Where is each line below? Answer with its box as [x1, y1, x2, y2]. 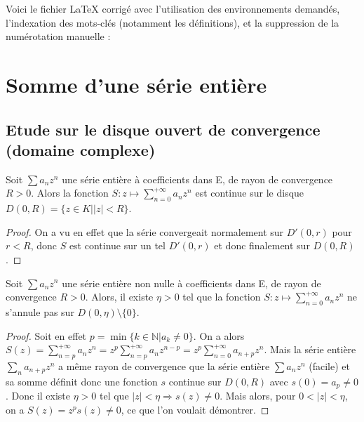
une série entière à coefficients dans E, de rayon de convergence [62, 171, 333, 186]
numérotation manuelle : [6, 29, 111, 44]
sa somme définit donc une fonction [6, 374, 158, 388]
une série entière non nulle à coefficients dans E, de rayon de [62, 275, 321, 290]
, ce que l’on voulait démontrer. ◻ [121, 402, 269, 416]
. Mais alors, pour [220, 388, 296, 403]
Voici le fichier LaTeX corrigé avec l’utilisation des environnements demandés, [6, 1, 340, 15]
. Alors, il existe [85, 289, 154, 304]
